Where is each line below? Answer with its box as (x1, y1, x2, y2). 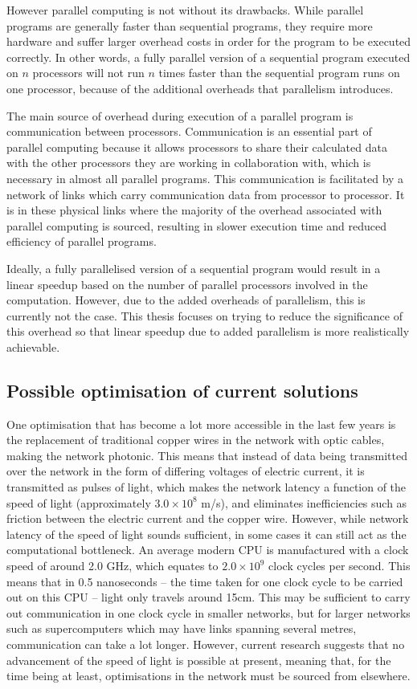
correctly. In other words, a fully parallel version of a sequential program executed (6, 48, 411, 65)
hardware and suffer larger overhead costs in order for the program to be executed (6, 33, 411, 50)
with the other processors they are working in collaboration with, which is (6, 154, 371, 171)
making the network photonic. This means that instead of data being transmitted (6, 446, 407, 463)
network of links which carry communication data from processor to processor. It (6, 185, 405, 202)
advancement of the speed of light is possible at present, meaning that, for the (6, 651, 391, 668)
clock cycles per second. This (268, 557, 411, 574)
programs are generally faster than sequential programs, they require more (6, 17, 373, 34)
